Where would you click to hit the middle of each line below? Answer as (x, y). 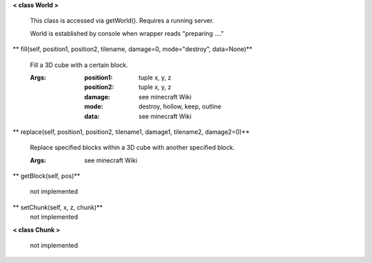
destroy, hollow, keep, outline (180, 106)
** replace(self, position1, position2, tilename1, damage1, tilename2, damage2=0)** (131, 132)
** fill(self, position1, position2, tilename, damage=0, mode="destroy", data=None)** (133, 49)
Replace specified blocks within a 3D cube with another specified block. (132, 148)
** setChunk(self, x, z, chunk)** (58, 207)
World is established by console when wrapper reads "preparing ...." (127, 33)
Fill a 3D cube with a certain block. (79, 65)
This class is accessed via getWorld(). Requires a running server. (122, 21)
